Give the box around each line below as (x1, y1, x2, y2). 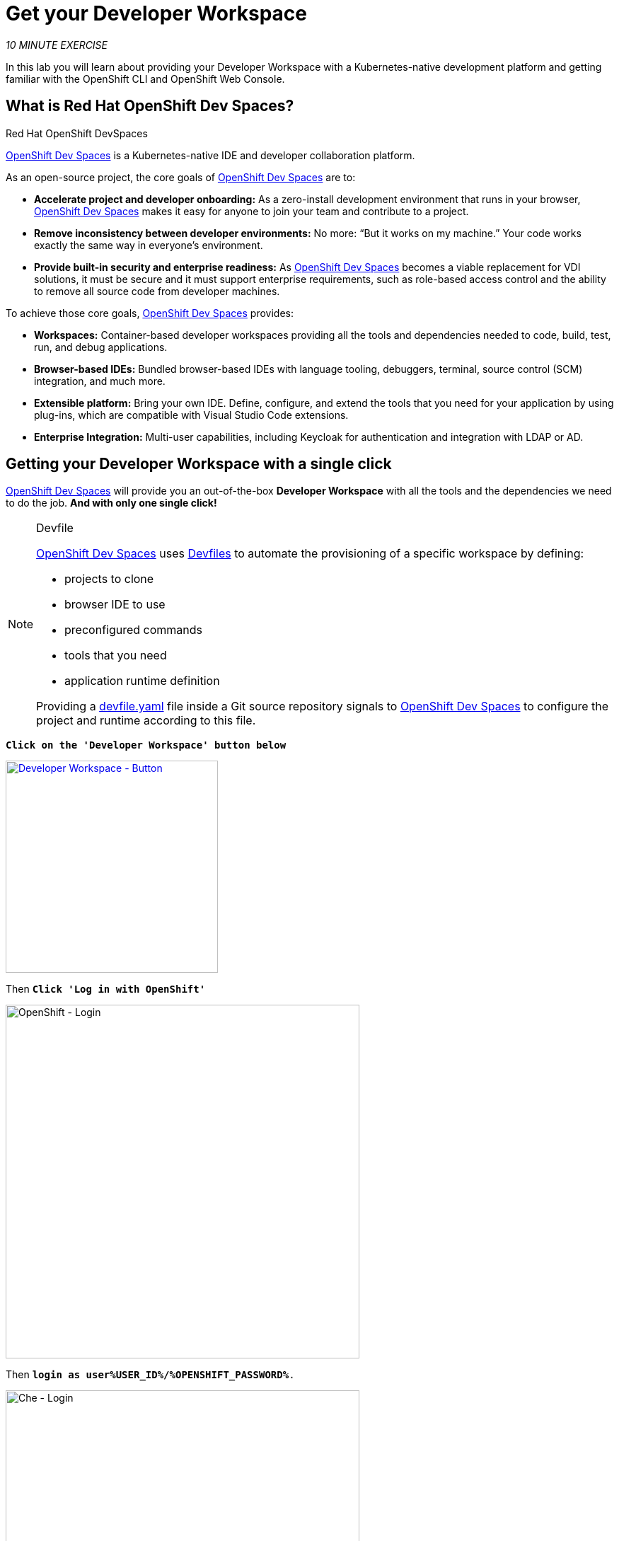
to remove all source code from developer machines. (34, 284, 280, 297)
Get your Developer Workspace (6, 1, 307, 25)
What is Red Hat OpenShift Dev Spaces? (6, 97, 294, 115)
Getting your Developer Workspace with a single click (6, 455, 392, 473)
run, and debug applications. (34, 340, 168, 353)
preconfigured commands (64, 623, 203, 637)
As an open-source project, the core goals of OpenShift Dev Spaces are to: (6, 171, 356, 183)
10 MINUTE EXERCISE (6, 38, 108, 51)
